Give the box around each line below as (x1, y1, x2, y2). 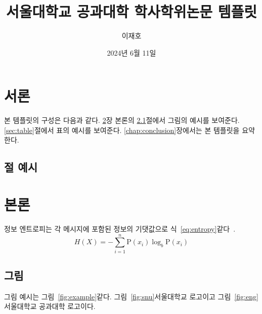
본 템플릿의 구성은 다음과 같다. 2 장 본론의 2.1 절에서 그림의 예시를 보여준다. (4, 115, 240, 125)
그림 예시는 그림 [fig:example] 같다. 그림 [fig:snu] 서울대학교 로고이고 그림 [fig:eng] (4, 291, 258, 301)
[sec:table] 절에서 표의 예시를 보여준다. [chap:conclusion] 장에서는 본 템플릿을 (4, 124, 240, 135)
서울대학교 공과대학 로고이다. (4, 301, 96, 311)
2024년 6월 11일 (107, 47, 156, 58)
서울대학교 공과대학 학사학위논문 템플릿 (6, 1, 257, 22)
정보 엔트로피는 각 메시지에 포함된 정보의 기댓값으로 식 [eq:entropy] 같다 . (4, 223, 236, 234)
